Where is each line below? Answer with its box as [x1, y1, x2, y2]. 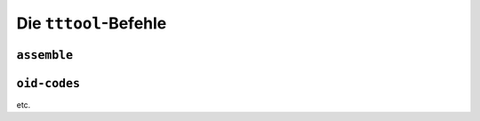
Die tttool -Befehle [16, 13, 167, 33]
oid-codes [16, 76, 80, 91]
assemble [16, 47, 74, 62]
